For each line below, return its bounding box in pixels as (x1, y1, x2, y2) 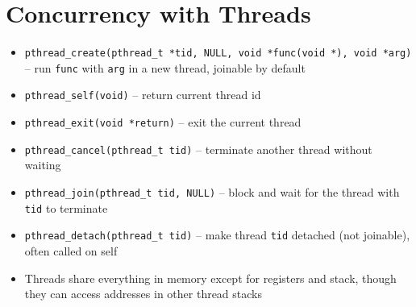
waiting (24, 156, 61, 173)
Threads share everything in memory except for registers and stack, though (24, 269, 397, 286)
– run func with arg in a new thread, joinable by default (24, 59, 306, 76)
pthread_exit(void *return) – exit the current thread (24, 114, 302, 131)
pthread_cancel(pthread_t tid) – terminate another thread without (24, 140, 372, 157)
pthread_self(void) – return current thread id (24, 86, 261, 103)
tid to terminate (24, 199, 108, 216)
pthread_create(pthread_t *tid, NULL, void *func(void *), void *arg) (24, 48, 412, 60)
